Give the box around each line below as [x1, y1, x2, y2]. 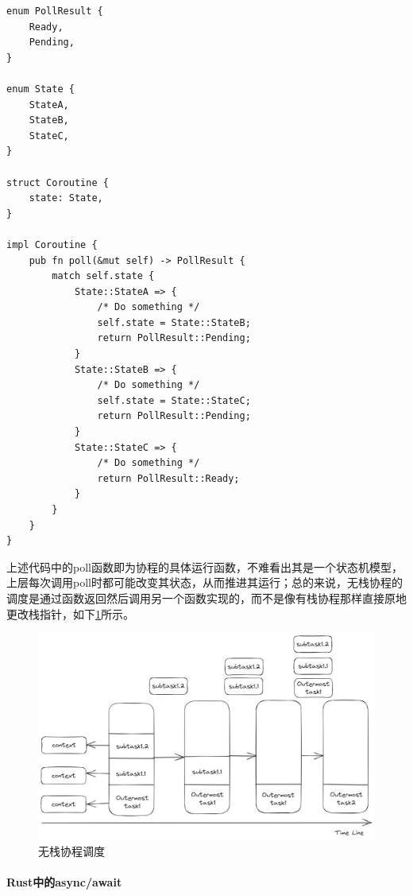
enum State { [6, 83, 75, 95]
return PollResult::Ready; [97, 472, 240, 484]
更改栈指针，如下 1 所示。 [6, 605, 134, 622]
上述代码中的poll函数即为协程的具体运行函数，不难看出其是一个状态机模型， [6, 558, 403, 575]
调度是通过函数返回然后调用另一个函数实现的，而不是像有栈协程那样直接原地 [6, 589, 407, 606]
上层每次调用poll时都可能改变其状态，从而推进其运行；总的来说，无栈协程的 [6, 574, 403, 591]
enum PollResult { [6, 6, 103, 17]
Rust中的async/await [6, 873, 122, 890]
